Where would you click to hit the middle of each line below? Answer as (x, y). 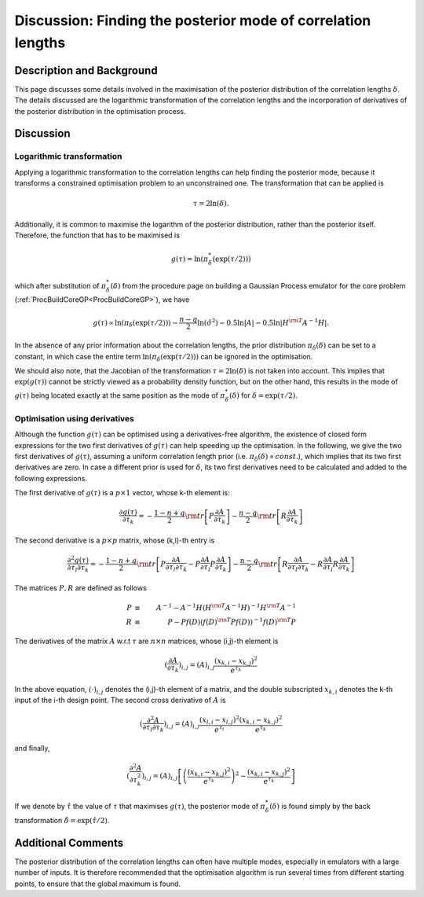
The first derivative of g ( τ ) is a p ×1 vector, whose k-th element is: (122, 493)
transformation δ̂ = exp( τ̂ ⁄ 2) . (62, 820)
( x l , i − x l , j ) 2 (219, 720)
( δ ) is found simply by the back (320, 807)
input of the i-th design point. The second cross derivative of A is (120, 700)
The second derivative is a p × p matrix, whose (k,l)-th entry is (115, 540)
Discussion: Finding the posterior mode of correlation (193, 20)
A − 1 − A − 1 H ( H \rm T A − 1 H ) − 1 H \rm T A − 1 (226, 607)
